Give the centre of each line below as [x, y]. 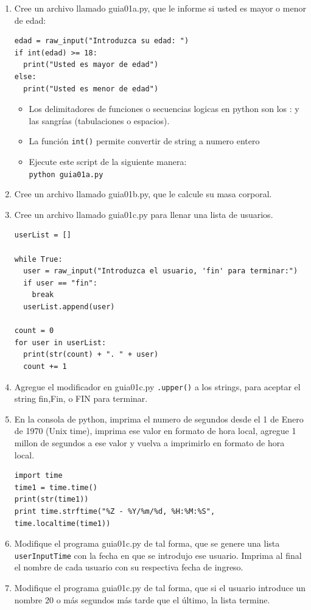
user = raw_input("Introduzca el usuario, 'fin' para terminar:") [161, 271]
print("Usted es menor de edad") [91, 89]
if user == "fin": [60, 283]
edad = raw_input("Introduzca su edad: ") [102, 41]
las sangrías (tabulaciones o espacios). [99, 120]
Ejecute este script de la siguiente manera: [108, 161]
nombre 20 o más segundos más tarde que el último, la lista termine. [142, 599]
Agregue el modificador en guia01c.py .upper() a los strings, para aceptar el [157, 386]
